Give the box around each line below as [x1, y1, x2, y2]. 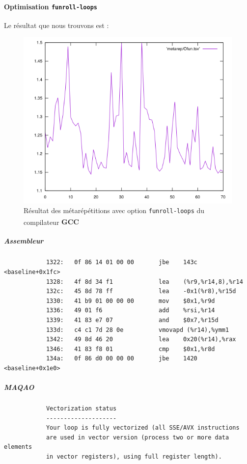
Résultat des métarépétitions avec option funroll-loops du [24, 205, 205, 215]
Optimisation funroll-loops [4, 1, 97, 11]
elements [4, 443, 32, 451]
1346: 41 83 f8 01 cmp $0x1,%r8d [46, 345, 215, 353]
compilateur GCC [24, 217, 79, 227]
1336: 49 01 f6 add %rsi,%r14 [46, 307, 215, 314]
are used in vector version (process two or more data [46, 434, 229, 441]
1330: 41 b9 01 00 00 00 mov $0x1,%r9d [46, 297, 215, 304]
